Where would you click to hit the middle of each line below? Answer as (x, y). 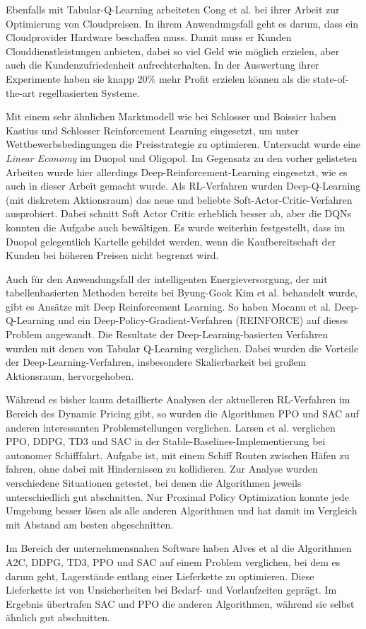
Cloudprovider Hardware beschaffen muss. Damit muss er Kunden (149, 37)
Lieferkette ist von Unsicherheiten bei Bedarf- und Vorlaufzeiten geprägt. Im (171, 590)
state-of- (331, 78)
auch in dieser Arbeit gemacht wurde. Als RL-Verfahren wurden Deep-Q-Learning (183, 186)
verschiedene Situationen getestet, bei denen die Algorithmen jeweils (154, 483)
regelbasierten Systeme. (89, 92)
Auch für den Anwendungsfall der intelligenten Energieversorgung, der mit (167, 278)
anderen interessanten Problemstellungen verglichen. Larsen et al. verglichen (171, 427)
